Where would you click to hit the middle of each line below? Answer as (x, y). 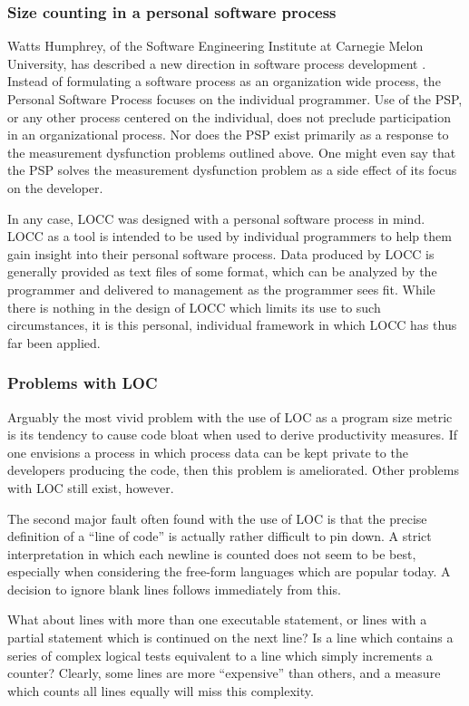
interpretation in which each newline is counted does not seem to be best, (212, 553)
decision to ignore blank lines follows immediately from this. (174, 589)
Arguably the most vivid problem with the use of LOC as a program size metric (230, 416)
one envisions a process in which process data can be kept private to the (208, 452)
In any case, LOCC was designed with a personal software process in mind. (216, 218)
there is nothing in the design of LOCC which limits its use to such (194, 307)
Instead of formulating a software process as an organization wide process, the (224, 81)
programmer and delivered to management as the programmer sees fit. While (221, 289)
